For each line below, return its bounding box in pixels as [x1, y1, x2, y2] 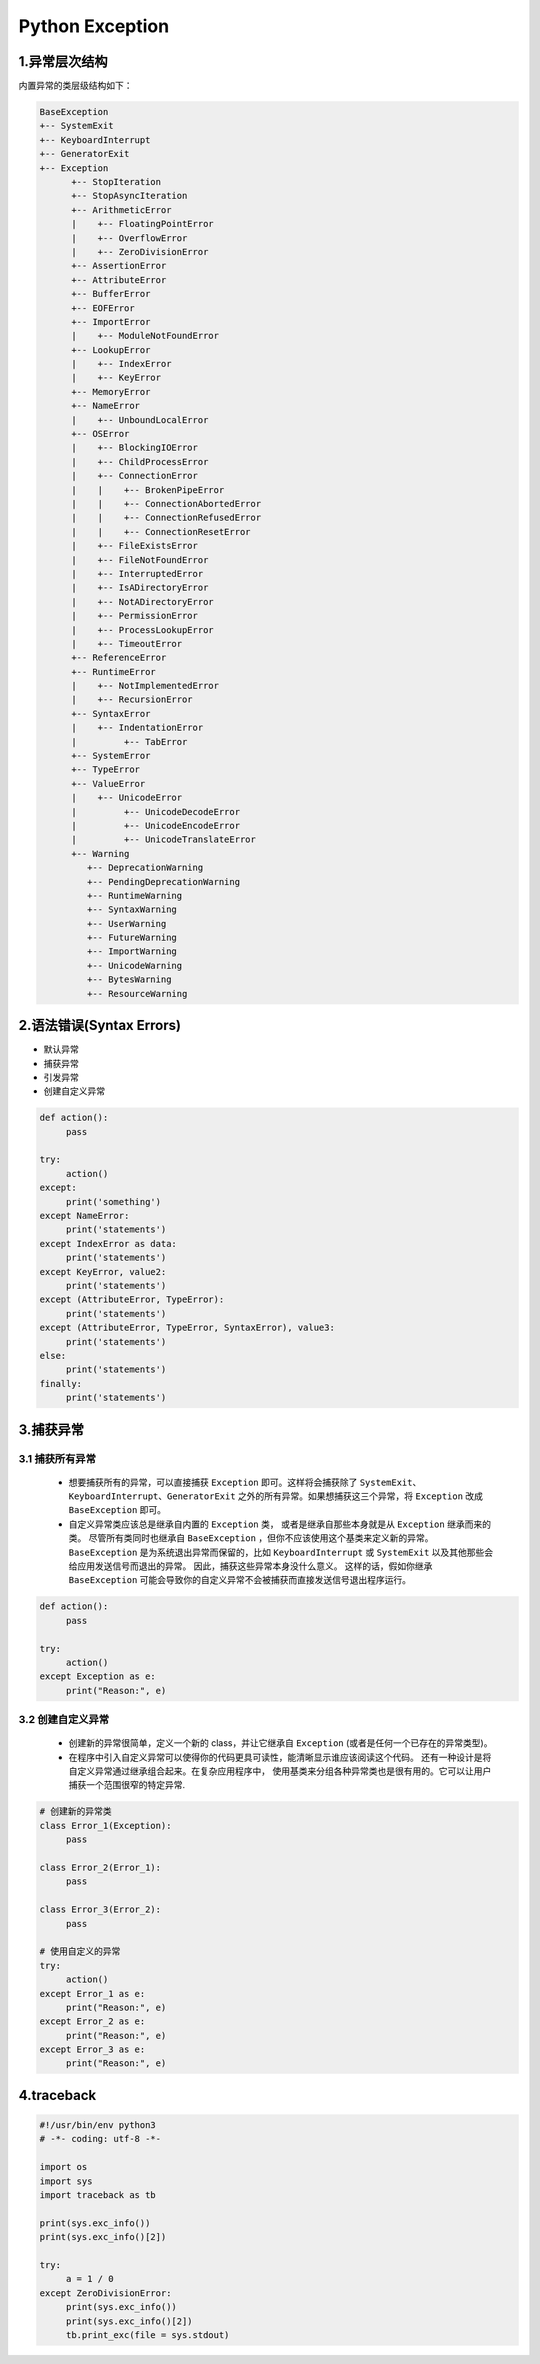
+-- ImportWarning [86, 946, 177, 957]
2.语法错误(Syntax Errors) [18, 1017, 182, 1034]
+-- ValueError [71, 778, 146, 789]
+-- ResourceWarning [86, 988, 188, 999]
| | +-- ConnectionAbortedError [71, 498, 262, 509]
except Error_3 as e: [39, 2044, 146, 2055]
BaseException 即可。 [68, 1504, 167, 1516]
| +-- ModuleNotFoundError [71, 330, 220, 342]
